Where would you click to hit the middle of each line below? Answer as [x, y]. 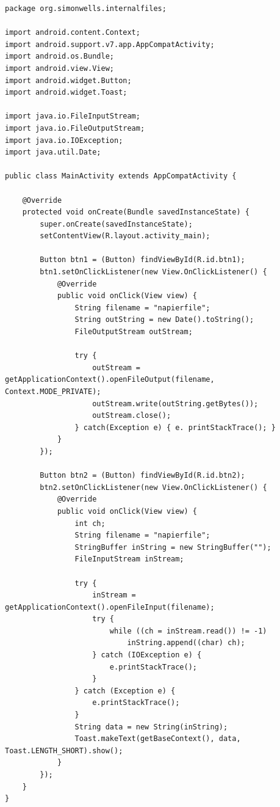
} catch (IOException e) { [147, 655]
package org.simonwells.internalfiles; [86, 9]
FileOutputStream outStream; [134, 332]
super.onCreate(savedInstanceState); [116, 224]
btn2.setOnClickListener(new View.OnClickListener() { [153, 487]
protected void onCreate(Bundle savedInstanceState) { [136, 212]
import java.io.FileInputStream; [73, 116]
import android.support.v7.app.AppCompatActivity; [110, 44]
